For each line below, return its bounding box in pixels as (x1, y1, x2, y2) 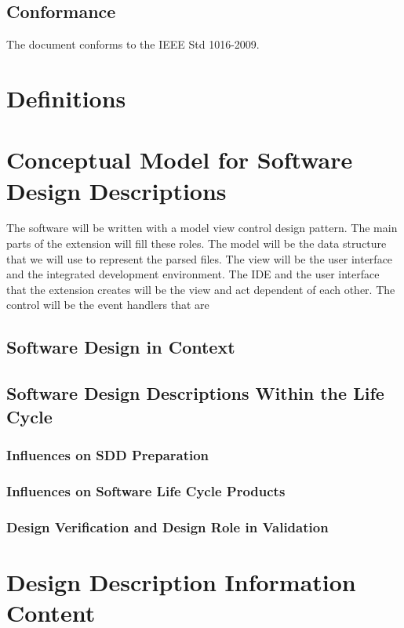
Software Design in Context (6, 335, 235, 359)
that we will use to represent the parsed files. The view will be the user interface (6, 250, 393, 267)
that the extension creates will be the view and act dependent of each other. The (6, 281, 395, 297)
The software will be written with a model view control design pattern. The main (6, 220, 398, 236)
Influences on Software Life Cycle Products (6, 481, 286, 500)
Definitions (6, 82, 126, 114)
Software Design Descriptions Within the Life (6, 381, 384, 405)
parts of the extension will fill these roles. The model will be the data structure (6, 235, 387, 252)
